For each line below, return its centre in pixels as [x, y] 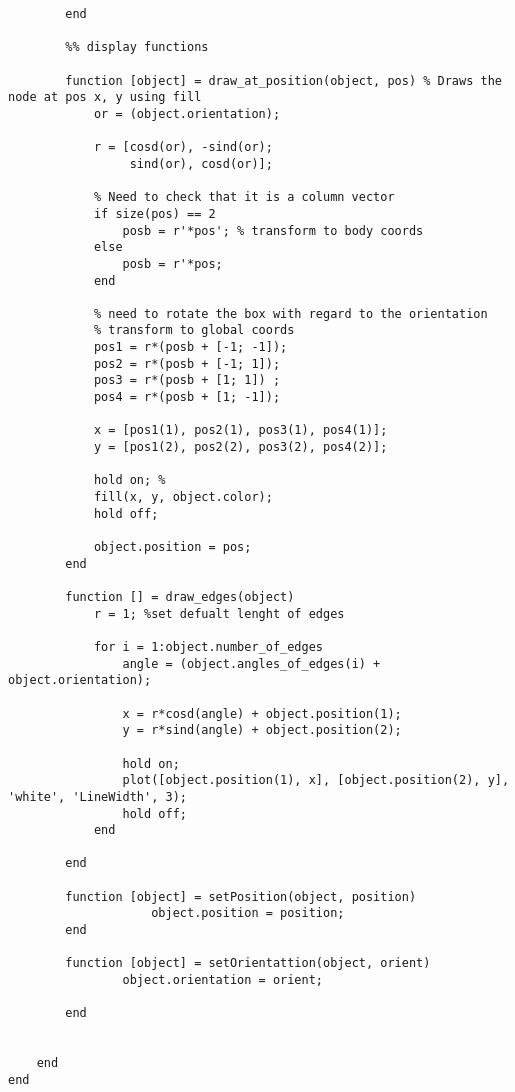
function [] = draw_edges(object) [180, 596]
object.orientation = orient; [222, 980]
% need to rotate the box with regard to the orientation [290, 313]
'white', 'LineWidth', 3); [97, 796]
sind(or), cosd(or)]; [201, 163]
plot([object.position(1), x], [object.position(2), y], [316, 780]
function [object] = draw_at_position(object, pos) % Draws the [283, 80]
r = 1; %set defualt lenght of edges [219, 613]
